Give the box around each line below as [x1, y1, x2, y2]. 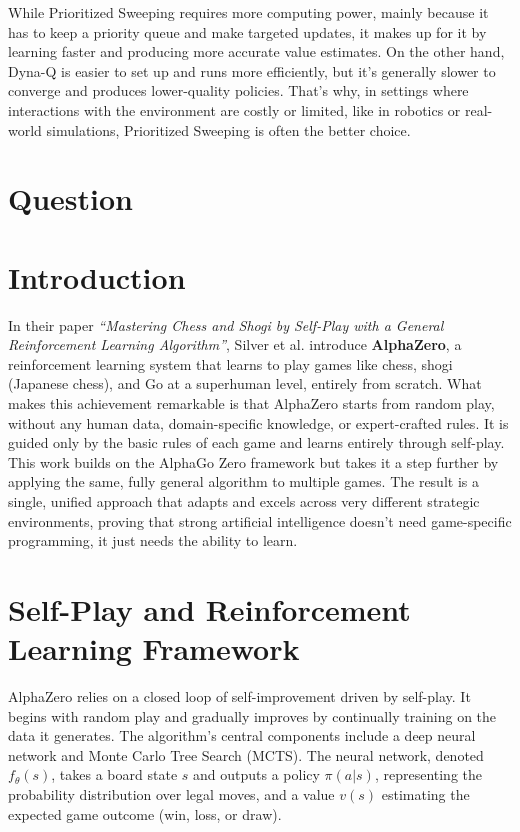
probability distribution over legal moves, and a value [8, 784, 335, 805]
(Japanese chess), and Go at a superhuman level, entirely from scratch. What [8, 373, 482, 394]
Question [8, 178, 133, 219]
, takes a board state [51, 764, 178, 785]
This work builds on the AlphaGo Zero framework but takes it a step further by [8, 451, 499, 472]
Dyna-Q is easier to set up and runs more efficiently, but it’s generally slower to [8, 60, 496, 81]
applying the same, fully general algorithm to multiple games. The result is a [8, 471, 479, 492]
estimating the [381, 784, 470, 805]
